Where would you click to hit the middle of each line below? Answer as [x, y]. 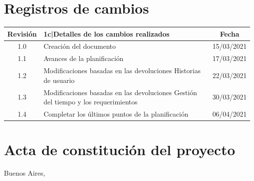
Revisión [22, 33]
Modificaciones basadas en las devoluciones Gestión [120, 92]
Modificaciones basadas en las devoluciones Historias [122, 70]
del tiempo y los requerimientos [91, 102]
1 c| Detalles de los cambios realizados [106, 33]
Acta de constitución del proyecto [120, 150]
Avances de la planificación [84, 58]
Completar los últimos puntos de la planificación [116, 114]
